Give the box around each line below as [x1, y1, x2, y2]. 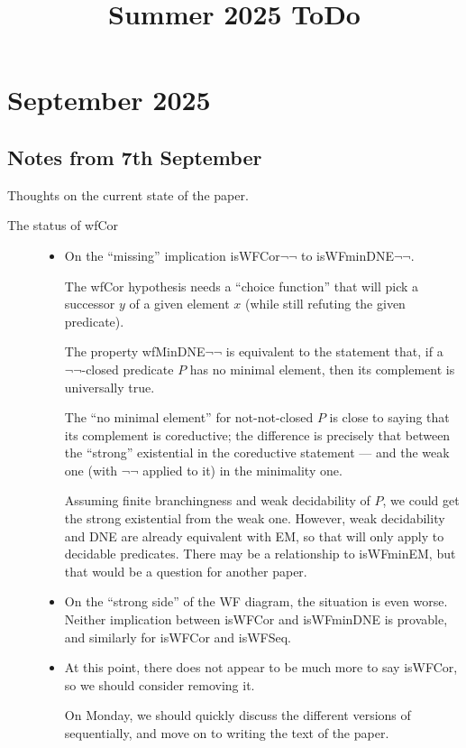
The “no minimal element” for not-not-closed [64, 408, 314, 427]
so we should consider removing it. [64, 675, 255, 694]
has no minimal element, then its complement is [189, 359, 455, 378]
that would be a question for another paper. [64, 561, 307, 580]
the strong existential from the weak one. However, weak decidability [64, 509, 445, 528]
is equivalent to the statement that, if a [225, 342, 443, 361]
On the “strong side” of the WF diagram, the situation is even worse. [64, 592, 448, 611]
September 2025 [7, 81, 211, 118]
